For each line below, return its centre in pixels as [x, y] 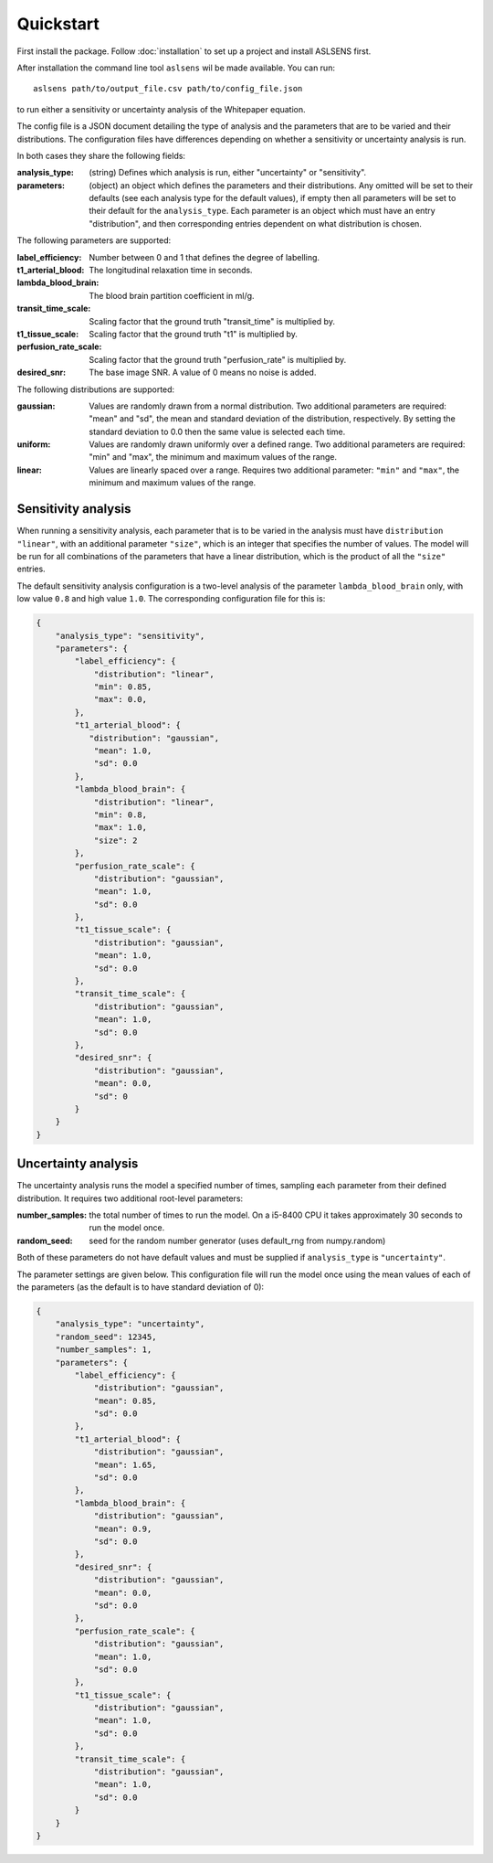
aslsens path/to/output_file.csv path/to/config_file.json [168, 89]
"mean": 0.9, [123, 1528]
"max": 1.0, [121, 828]
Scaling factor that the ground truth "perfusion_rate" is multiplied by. [218, 359]
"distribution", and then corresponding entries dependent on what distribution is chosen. [255, 223]
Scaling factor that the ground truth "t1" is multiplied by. [194, 334]
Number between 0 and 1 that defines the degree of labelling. [204, 257]
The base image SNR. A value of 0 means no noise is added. [203, 373]
